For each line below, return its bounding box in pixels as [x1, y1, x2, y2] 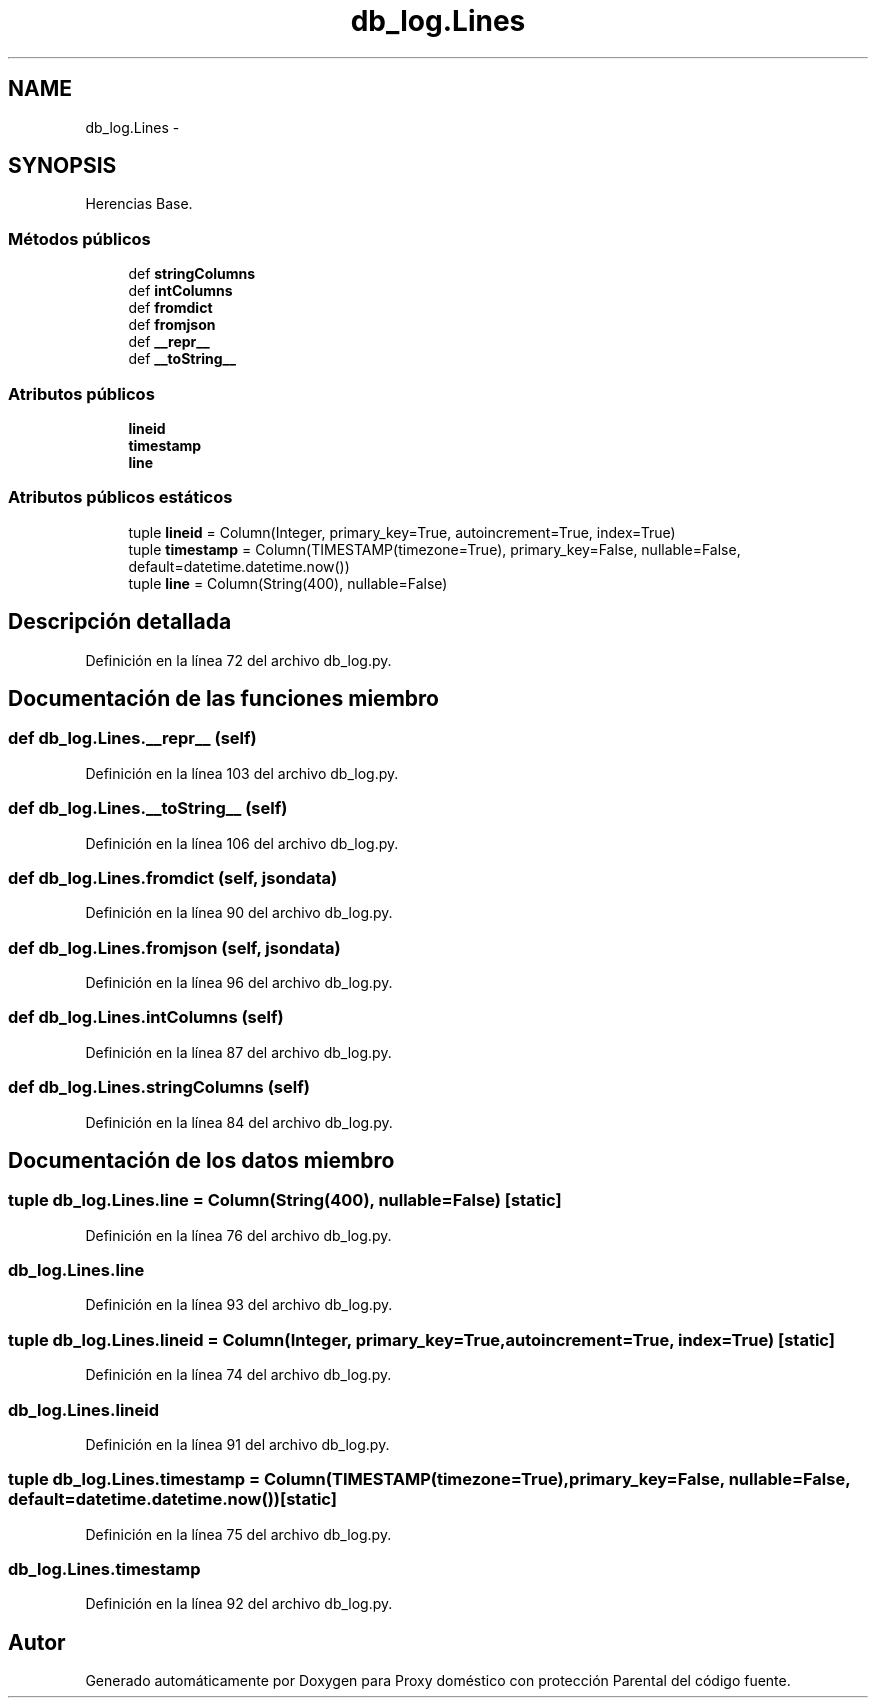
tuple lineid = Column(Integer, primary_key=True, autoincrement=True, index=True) [128, 523, 676, 541]
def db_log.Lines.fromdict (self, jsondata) [8, 867, 338, 888]
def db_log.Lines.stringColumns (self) [8, 1077, 310, 1098]
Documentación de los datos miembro [8, 1147, 395, 1173]
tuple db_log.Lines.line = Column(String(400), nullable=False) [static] [8, 1190, 562, 1211]
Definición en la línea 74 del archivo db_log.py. [85, 1366, 392, 1384]
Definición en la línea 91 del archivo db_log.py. [85, 1435, 390, 1453]
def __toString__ [128, 350, 236, 368]
